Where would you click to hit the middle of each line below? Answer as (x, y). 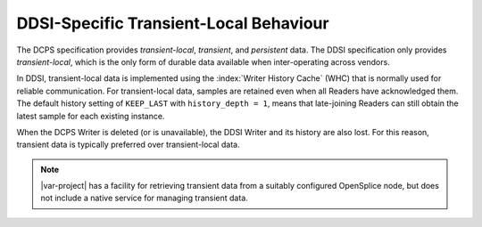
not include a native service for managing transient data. (145, 198)
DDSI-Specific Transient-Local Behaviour (173, 23)
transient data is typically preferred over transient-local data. (128, 145)
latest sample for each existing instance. (91, 116)
